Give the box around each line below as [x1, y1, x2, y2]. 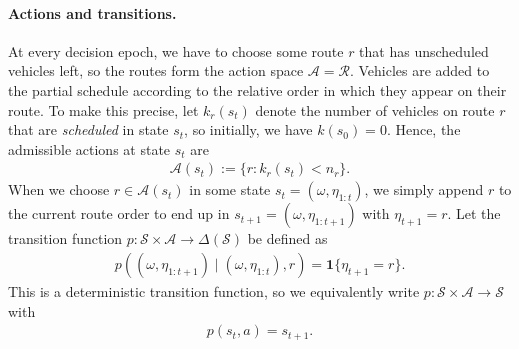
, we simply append [364, 179, 484, 200]
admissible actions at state [8, 138, 171, 159]
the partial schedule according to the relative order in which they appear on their [8, 79, 507, 100]
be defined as [247, 228, 328, 249]
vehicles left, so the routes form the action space [8, 60, 304, 81]
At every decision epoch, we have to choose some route [8, 40, 344, 61]
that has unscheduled [359, 40, 489, 61]
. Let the [447, 203, 501, 224]
